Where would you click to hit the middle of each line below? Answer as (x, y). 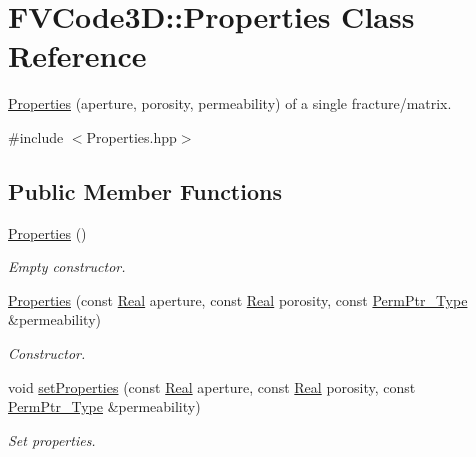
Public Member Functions (145, 190)
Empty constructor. (67, 266)
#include (36, 136)
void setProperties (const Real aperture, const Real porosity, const (212, 386)
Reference (77, 55)
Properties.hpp (131, 136)
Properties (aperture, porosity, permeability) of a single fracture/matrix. (230, 103)
